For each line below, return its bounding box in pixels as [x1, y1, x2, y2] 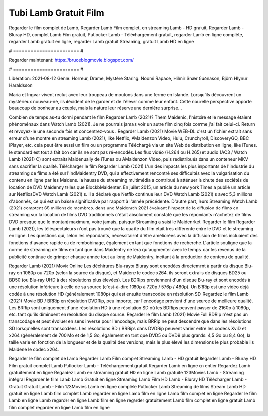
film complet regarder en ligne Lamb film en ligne [9, 404, 110, 410]
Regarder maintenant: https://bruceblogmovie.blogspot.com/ [9, 57, 134, 63]
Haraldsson [9, 82, 33, 88]
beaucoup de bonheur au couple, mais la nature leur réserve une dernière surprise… [9, 105, 182, 111]
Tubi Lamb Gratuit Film [9, 7, 104, 18]
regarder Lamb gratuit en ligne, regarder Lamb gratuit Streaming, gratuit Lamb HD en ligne [9, 39, 194, 45]
